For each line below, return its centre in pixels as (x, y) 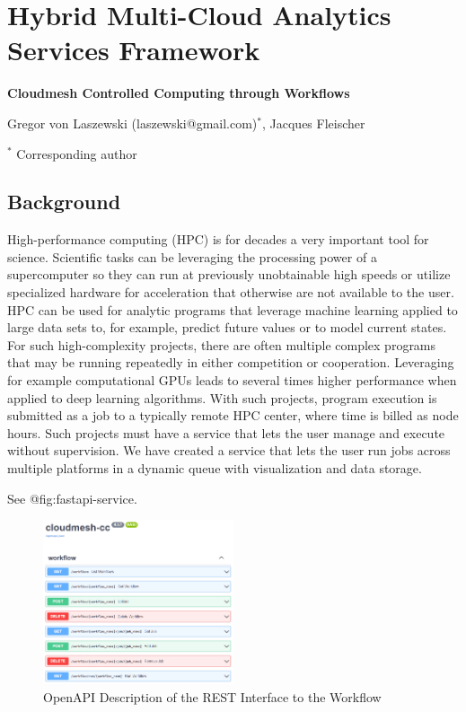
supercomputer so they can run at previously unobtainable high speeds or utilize (229, 274)
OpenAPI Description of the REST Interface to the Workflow (212, 696)
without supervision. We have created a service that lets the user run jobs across (229, 450)
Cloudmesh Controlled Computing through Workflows (179, 93)
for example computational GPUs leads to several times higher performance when (232, 380)
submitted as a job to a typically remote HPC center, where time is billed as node (233, 415)
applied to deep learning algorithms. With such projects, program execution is (222, 397)
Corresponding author (77, 153)
